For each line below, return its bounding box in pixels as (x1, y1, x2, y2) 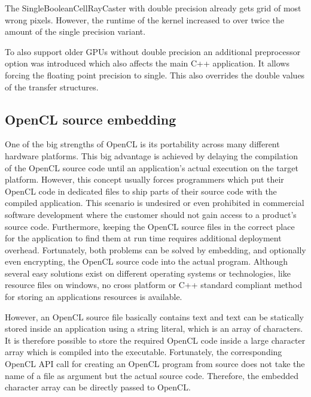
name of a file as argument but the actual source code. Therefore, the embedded (5, 369, 299, 381)
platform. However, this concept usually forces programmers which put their (5, 173, 284, 186)
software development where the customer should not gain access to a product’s (5, 208, 297, 220)
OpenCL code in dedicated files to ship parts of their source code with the (5, 184, 277, 197)
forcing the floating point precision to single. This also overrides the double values (5, 68, 305, 81)
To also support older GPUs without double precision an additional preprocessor (5, 45, 301, 57)
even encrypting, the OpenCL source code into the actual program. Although (5, 255, 288, 268)
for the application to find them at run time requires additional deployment (5, 232, 282, 244)
